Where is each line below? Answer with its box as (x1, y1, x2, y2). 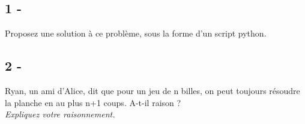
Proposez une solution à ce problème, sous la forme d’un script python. (5, 27, 267, 40)
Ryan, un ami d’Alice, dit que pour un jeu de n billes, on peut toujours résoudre (5, 84, 300, 96)
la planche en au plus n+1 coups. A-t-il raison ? (5, 96, 181, 108)
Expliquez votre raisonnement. (5, 108, 115, 120)
